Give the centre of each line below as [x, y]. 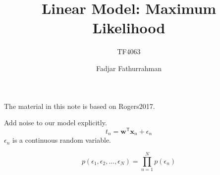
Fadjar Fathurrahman [129, 68]
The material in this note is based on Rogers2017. [80, 106]
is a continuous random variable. [62, 140]
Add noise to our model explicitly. [55, 123]
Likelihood [129, 28]
